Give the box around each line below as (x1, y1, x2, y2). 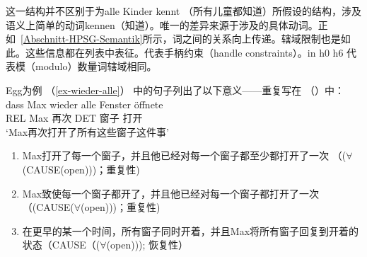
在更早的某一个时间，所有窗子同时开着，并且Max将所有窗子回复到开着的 (22, 223, 359, 238)
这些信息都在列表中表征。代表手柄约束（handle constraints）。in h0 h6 (25, 45, 344, 59)
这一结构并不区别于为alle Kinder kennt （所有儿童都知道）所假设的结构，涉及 (6, 4, 361, 18)
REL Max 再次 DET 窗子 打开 (6, 110, 143, 125)
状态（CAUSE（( (22, 237, 100, 252)
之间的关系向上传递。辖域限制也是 (182, 31, 341, 46)
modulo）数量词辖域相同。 (35, 59, 157, 74)
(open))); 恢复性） (106, 237, 189, 252)
